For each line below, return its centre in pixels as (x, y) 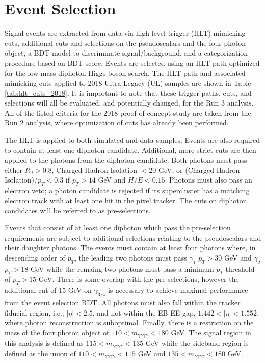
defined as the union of (40, 353)
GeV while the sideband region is (197, 343)
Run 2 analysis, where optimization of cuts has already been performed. (117, 123)
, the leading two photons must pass (131, 257)
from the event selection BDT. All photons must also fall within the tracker (123, 302)
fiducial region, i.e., (34, 312)
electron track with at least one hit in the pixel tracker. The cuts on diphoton (126, 200)
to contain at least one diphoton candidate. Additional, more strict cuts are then (130, 150)
